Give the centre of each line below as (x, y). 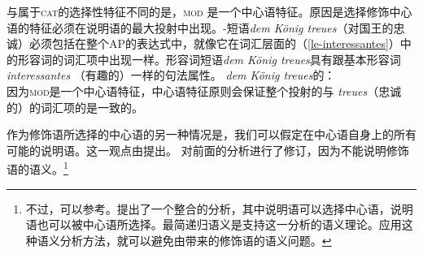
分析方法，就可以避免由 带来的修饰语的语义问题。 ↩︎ (196, 240)
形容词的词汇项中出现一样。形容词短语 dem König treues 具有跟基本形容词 (209, 59)
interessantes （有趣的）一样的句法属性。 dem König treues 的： (171, 75)
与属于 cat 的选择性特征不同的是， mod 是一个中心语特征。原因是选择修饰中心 (209, 11)
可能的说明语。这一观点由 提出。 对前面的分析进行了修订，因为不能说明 (196, 150)
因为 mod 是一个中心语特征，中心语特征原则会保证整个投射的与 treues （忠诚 (204, 90)
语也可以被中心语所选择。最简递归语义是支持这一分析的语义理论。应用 (214, 224)
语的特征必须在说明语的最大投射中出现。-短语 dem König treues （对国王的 (200, 27)
